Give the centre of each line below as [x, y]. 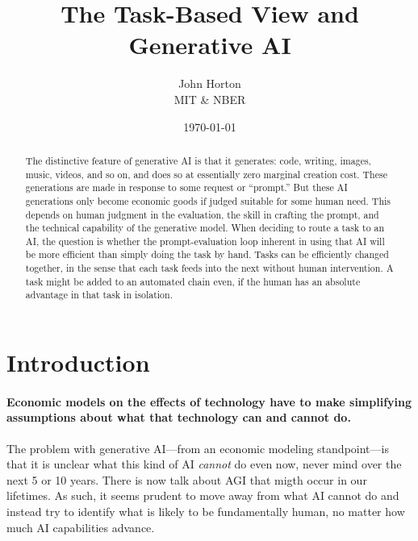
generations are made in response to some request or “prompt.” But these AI [186, 187]
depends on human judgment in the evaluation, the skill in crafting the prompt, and [202, 214]
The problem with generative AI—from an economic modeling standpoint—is [198, 448]
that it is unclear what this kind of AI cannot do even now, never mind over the [204, 464]
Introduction [78, 362]
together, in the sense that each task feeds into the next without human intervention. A [209, 268]
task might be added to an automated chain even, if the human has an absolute [193, 281]
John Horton [210, 83]
